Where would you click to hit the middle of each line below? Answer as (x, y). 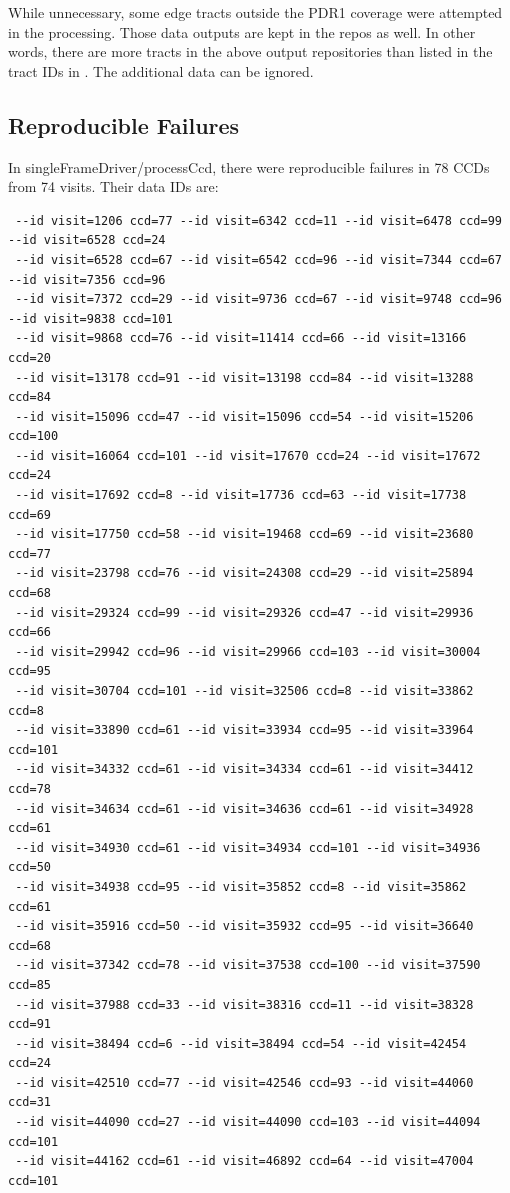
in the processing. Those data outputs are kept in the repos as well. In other (242, 31)
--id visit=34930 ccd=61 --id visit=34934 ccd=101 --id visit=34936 (248, 847)
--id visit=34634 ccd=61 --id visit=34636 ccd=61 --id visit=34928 (244, 808)
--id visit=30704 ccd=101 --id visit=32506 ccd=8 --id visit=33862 (244, 691)
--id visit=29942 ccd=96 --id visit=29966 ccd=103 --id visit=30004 (248, 651)
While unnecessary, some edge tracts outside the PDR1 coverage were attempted (255, 12)
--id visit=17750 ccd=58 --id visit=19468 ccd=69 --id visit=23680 (244, 534)
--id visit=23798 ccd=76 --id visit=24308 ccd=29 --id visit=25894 (244, 573)
